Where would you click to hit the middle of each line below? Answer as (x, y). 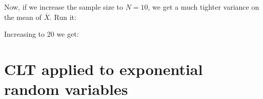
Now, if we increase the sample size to (64, 7)
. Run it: (63, 17)
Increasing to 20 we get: (42, 34)
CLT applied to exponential (104, 69)
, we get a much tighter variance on (204, 7)
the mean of (23, 17)
